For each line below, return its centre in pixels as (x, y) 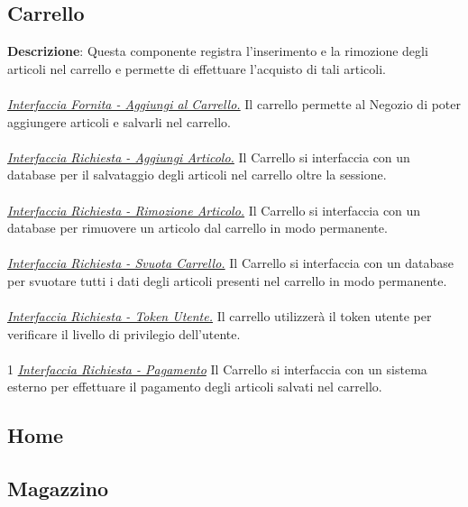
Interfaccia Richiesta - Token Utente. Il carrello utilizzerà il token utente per (220, 316)
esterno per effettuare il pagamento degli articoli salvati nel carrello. (195, 387)
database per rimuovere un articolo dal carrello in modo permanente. (197, 228)
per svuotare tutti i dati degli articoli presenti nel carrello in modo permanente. (227, 280)
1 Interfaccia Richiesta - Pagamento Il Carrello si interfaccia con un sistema (217, 369)
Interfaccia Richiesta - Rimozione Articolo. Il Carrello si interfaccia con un (214, 210)
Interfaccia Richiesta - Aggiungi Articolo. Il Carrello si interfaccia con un (209, 157)
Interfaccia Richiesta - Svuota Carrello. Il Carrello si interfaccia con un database (231, 263)
